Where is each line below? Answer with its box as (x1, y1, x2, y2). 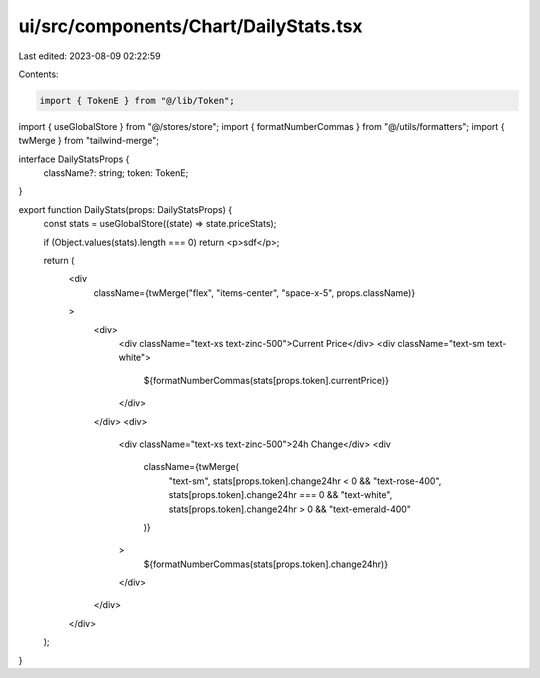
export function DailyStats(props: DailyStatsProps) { (18, 203, 233, 215)
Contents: (18, 68, 59, 80)
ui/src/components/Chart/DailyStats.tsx (18, 15, 364, 37)
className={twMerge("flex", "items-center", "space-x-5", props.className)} (93, 286, 416, 299)
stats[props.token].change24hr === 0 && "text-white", (168, 489, 393, 501)
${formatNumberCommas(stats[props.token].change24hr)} (143, 558, 389, 570)
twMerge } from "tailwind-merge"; (18, 135, 160, 147)
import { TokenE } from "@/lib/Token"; (39, 95, 235, 106)
